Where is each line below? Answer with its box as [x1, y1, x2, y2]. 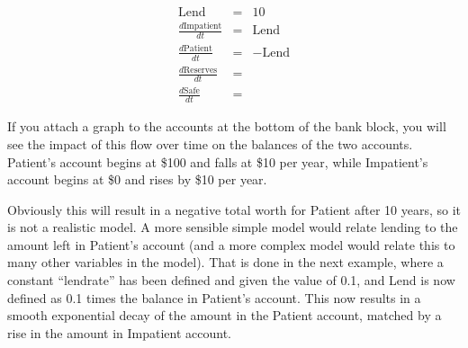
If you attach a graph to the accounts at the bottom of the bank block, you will [7, 117, 446, 136]
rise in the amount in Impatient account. [7, 323, 232, 342]
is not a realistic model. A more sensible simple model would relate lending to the [7, 218, 458, 236]
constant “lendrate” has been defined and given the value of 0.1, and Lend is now [7, 271, 455, 290]
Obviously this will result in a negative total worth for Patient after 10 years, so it [7, 200, 461, 219]
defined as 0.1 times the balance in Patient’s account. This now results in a [7, 288, 421, 307]
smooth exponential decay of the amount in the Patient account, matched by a [7, 306, 442, 325]
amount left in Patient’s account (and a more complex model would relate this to [7, 235, 455, 254]
